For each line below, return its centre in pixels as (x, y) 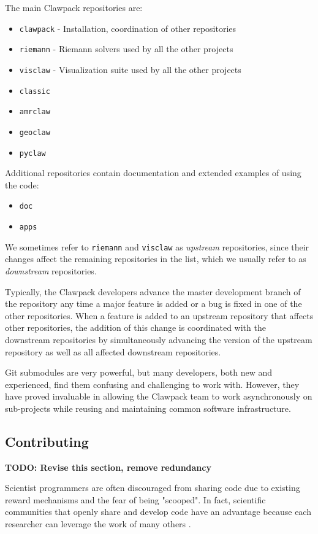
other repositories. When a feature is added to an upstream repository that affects (159, 315)
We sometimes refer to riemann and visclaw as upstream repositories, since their (157, 246)
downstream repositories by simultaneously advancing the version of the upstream (159, 339)
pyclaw (32, 153)
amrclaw (35, 112)
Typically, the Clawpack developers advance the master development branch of (153, 291)
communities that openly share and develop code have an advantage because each (158, 512)
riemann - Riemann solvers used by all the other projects (126, 49)
